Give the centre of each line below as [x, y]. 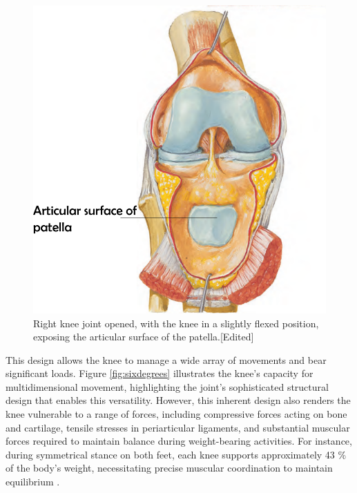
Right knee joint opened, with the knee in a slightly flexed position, [176, 323]
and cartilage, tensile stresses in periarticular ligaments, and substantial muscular [178, 427]
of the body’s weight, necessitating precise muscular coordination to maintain [169, 468]
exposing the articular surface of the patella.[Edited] [144, 337]
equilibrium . [33, 482]
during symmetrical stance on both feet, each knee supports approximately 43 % [176, 454]
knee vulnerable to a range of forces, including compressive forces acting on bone [176, 414]
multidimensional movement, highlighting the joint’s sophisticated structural [167, 386]
